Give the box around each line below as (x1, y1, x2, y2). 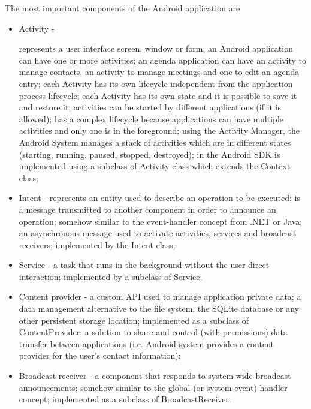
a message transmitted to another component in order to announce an (19, 203, 276, 215)
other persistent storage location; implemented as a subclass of (19, 314, 249, 326)
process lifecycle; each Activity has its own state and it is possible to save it (19, 89, 297, 101)
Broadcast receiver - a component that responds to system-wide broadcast (19, 369, 291, 382)
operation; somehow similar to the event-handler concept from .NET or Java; (19, 215, 303, 227)
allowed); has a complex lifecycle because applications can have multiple (19, 112, 283, 125)
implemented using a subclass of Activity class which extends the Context (19, 160, 291, 172)
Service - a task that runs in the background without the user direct (19, 258, 270, 271)
